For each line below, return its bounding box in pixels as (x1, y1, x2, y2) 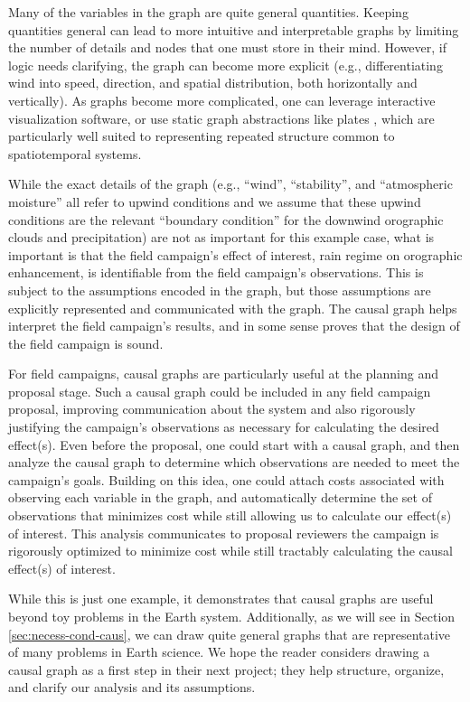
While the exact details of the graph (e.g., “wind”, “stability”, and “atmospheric (8, 174, 453, 193)
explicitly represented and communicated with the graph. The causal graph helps (8, 298, 457, 317)
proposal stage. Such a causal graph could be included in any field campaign (8, 381, 431, 400)
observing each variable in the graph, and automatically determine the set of (8, 488, 432, 507)
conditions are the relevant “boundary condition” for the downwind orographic (8, 210, 444, 229)
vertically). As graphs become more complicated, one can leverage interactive (8, 90, 436, 109)
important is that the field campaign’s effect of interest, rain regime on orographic (8, 245, 463, 264)
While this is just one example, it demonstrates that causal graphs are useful (8, 589, 434, 608)
